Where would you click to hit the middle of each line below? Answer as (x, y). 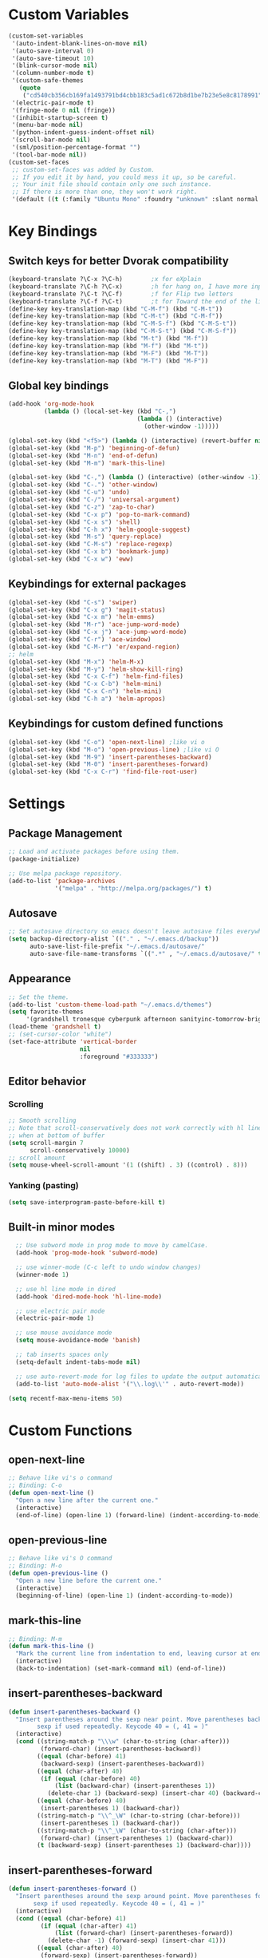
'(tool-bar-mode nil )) (49, 155)
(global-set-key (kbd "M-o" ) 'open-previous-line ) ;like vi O (114, 749)
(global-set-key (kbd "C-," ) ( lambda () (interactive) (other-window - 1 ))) (137, 478)
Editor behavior (47, 1081)
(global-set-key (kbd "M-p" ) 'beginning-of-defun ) (94, 448)
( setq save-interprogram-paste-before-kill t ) (87, 1202)
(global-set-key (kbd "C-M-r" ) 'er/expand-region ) (94, 647)
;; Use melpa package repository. (66, 873)
